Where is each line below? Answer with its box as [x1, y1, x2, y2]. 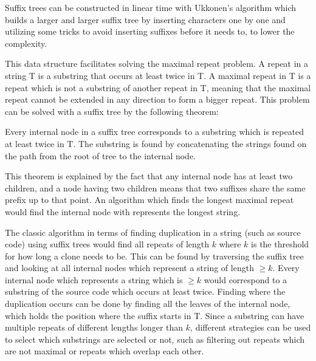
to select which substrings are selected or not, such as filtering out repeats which [5, 332, 305, 345]
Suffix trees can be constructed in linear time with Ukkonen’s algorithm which [5, 1, 297, 13]
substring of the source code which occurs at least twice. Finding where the [5, 285, 286, 298]
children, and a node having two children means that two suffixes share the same [5, 181, 306, 194]
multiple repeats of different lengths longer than [5, 321, 184, 334]
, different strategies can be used [190, 321, 311, 334]
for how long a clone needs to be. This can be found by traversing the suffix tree [5, 249, 304, 262]
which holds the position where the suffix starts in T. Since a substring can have [5, 309, 304, 321]
